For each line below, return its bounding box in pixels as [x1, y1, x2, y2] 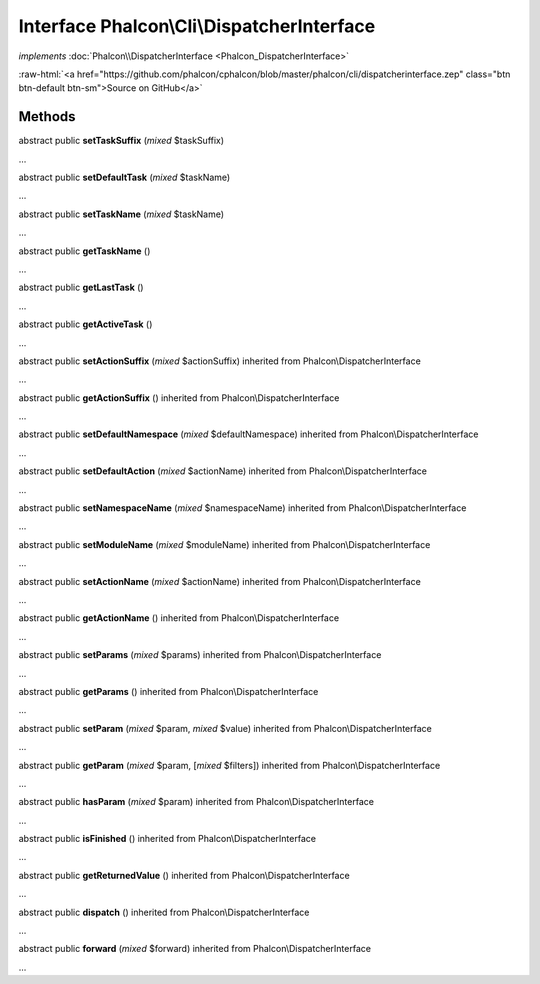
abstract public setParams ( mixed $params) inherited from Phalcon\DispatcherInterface [18, 649, 382, 661]
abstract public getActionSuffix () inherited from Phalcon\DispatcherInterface [18, 391, 340, 404]
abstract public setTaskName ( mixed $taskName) [18, 208, 225, 220]
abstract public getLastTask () [18, 281, 144, 294]
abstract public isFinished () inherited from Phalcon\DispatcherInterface [18, 833, 317, 845]
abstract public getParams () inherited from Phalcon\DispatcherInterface [18, 685, 319, 697]
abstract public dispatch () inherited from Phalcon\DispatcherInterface [18, 906, 310, 918]
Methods [18, 108, 76, 125]
